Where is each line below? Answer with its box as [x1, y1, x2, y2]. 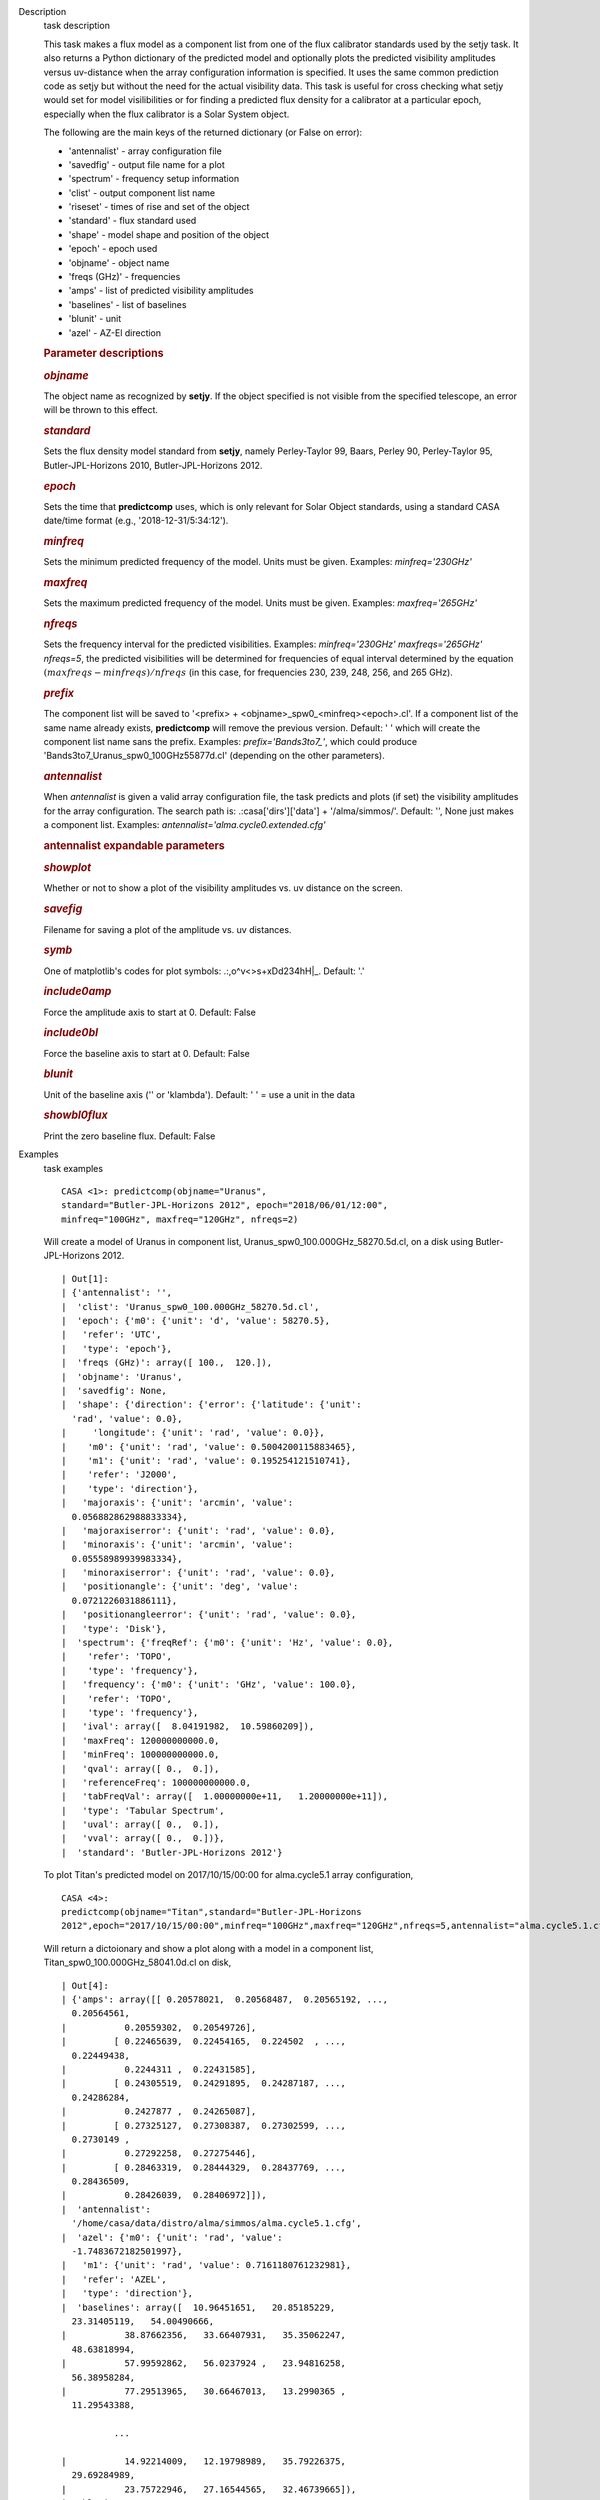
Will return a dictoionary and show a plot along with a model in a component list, [43, 1942, 374, 1954]
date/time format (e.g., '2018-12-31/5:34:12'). [43, 515, 229, 527]
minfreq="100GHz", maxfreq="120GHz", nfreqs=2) [61, 1213, 299, 1225]
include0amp [43, 985, 112, 999]
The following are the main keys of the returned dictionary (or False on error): [43, 126, 363, 139]
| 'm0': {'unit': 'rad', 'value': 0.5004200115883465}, [61, 1441, 357, 1452]
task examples [43, 1162, 104, 1174]
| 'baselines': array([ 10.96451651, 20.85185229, [61, 2301, 336, 2313]
